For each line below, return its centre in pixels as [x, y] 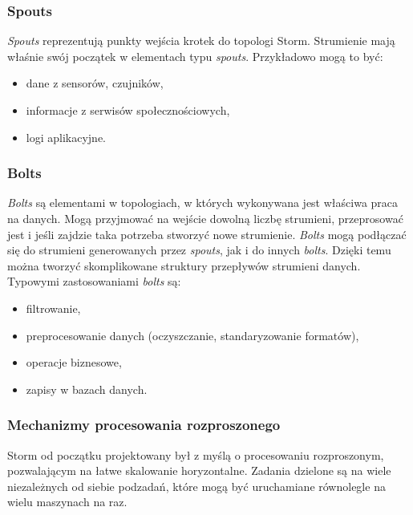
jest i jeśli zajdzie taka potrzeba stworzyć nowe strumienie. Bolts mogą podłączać [207, 234]
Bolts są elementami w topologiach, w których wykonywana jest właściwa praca [203, 203]
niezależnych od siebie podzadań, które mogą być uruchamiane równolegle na [196, 486]
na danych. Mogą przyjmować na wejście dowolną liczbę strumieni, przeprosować [205, 218]
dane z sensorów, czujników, [95, 83]
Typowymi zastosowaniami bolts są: [94, 281]
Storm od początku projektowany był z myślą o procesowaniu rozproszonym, [196, 454]
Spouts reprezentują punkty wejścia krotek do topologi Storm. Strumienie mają [201, 41]
